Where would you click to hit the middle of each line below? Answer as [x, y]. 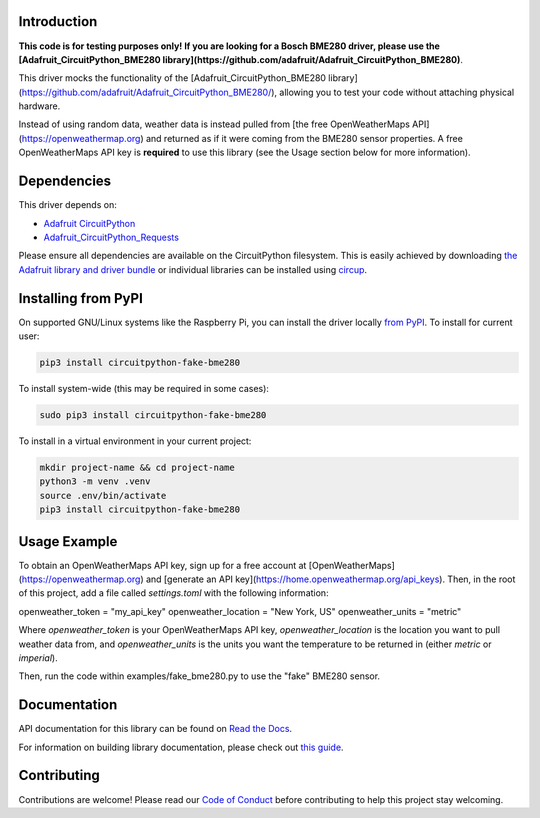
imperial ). [38, 657]
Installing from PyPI [81, 298]
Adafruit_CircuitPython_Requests [111, 237]
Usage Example [68, 541]
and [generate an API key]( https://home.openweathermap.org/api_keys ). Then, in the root [330, 579]
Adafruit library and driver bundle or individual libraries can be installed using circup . [193, 269]
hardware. [39, 106]
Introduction [58, 21]
